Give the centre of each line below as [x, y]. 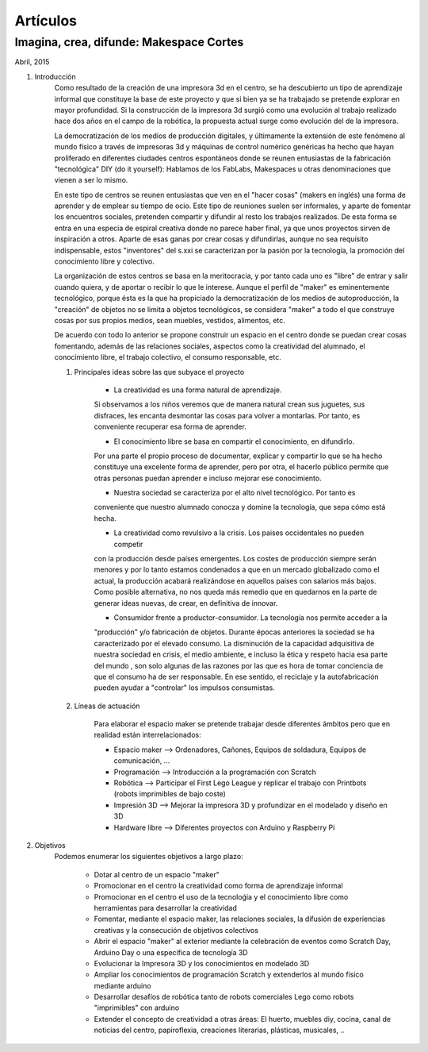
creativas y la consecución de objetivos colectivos [176, 930]
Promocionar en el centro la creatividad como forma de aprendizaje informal [219, 886]
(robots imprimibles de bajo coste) [170, 794]
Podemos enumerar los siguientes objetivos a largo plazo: [149, 857]
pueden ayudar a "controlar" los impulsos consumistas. [184, 688]
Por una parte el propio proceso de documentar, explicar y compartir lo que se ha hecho [238, 456]
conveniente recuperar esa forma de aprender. [170, 427]
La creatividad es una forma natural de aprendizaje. [198, 390]
